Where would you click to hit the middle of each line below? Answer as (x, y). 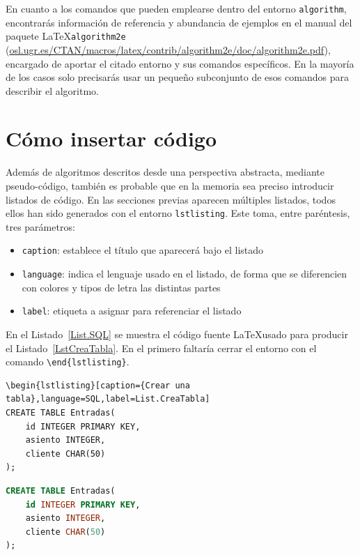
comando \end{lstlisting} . (68, 362)
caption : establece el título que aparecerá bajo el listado (143, 250)
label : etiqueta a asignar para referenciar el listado (132, 311)
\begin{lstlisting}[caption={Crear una (98, 385)
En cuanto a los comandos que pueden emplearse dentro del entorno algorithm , (176, 8)
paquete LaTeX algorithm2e (66, 36)
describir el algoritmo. (52, 90)
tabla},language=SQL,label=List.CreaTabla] (108, 399)
